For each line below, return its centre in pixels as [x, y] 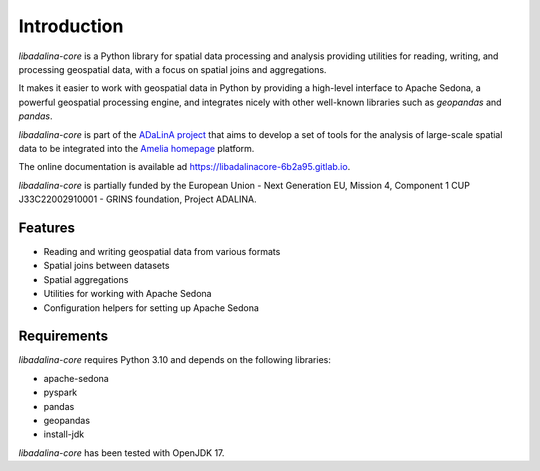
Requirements [63, 336]
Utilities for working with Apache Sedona [127, 294]
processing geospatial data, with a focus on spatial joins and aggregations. [172, 69]
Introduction [71, 26]
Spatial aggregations [86, 279]
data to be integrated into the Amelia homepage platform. [136, 148]
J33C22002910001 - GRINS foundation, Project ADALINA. [137, 199]
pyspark [60, 392]
